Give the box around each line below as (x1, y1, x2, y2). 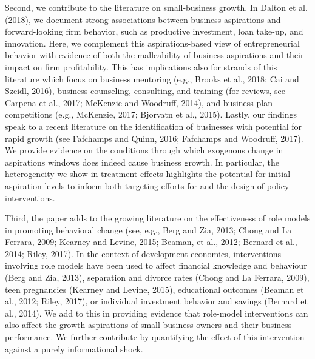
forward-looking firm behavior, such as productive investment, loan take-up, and (5, 25, 303, 38)
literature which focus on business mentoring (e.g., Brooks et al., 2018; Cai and (5, 72, 299, 85)
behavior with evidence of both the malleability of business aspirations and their (5, 49, 304, 61)
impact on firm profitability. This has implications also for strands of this (5, 60, 277, 73)
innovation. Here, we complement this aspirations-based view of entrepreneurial (5, 36, 300, 49)
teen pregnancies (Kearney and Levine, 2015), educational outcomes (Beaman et (5, 283, 304, 295)
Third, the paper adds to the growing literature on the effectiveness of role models (5, 212, 311, 224)
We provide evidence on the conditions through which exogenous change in (5, 144, 283, 156)
